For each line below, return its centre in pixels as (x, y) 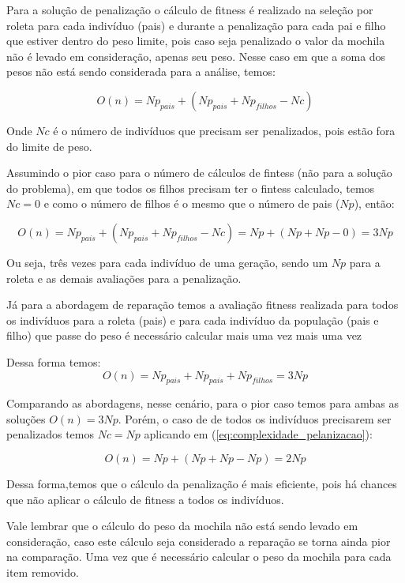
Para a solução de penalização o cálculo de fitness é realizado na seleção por (190, 9)
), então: (374, 203)
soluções (26, 418)
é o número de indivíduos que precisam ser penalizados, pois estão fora (224, 130)
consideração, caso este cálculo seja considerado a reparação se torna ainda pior (199, 541)
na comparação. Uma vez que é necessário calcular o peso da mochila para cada (199, 557)
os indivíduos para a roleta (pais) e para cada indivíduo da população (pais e (193, 320)
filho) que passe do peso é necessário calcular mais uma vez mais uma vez (184, 335)
